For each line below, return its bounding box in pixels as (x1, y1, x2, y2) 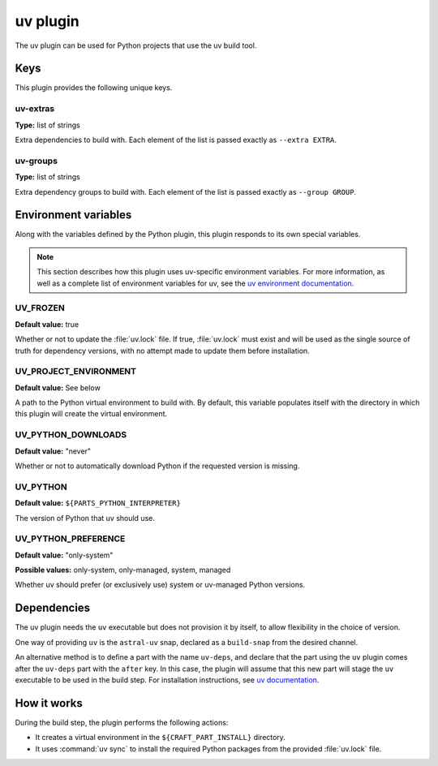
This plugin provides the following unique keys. (15, 83, 173, 93)
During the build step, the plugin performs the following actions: (15, 717, 229, 727)
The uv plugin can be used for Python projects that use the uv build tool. (15, 41, 257, 50)
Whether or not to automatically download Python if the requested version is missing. (15, 461, 300, 471)
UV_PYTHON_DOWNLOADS (15, 429, 127, 441)
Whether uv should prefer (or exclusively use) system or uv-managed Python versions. (15, 580, 306, 590)
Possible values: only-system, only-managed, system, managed (15, 565, 231, 575)
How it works (15, 696, 83, 710)
